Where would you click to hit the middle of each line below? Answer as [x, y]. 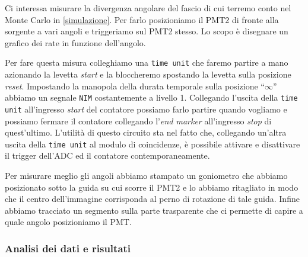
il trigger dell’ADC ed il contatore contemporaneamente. [107, 155]
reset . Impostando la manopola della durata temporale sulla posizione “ [135, 86]
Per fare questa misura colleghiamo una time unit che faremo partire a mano [147, 62]
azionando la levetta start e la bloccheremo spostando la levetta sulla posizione [148, 74]
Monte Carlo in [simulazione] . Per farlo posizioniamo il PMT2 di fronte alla [142, 19]
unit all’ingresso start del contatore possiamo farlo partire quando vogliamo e [146, 109]
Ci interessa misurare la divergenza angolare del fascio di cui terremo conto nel [148, 8]
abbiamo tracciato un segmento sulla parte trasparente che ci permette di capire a [154, 210]
